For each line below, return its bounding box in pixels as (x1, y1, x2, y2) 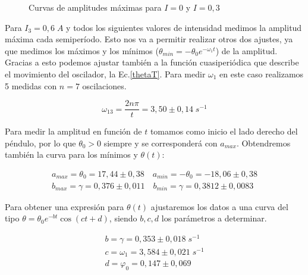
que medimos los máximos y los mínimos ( (5, 44, 159, 57)
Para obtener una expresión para (5, 200, 124, 212)
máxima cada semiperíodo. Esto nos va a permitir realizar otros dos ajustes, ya (5, 33, 293, 45)
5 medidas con (5, 79, 57, 92)
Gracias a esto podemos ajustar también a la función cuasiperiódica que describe (5, 56, 299, 68)
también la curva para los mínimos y (5, 148, 138, 161)
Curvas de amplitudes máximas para (29, 1, 162, 13)
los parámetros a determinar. (161, 212, 267, 224)
